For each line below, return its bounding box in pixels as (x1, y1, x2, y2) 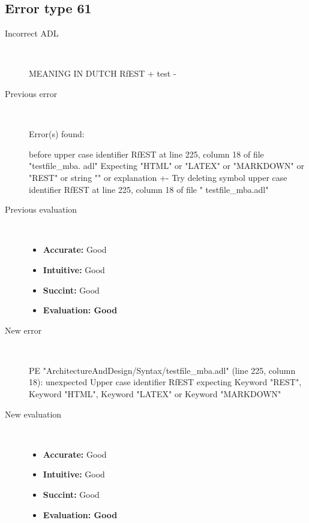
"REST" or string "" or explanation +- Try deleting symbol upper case (29, 171, 287, 183)
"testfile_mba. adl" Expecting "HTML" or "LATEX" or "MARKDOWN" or (29, 159, 304, 172)
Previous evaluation (5, 203, 77, 216)
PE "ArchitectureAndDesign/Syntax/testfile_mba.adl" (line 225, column (29, 364, 296, 376)
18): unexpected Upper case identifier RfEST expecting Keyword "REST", (29, 376, 302, 388)
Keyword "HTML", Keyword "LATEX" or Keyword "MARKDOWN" (29, 388, 281, 400)
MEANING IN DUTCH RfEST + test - (29, 67, 176, 80)
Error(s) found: (29, 128, 85, 140)
